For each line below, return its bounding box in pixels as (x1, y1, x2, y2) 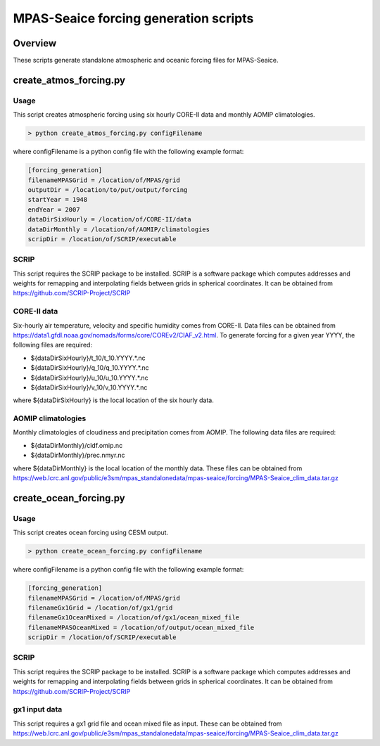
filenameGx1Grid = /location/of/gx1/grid (27, 603, 173, 612)
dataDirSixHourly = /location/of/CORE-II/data (27, 215, 191, 224)
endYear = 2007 (27, 205, 80, 214)
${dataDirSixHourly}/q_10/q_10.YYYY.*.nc (30, 364, 149, 372)
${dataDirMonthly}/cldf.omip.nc (30, 441, 123, 449)
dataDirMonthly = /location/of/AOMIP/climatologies (27, 225, 210, 233)
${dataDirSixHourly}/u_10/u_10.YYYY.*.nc (30, 373, 149, 382)
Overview (13, 37, 57, 49)
